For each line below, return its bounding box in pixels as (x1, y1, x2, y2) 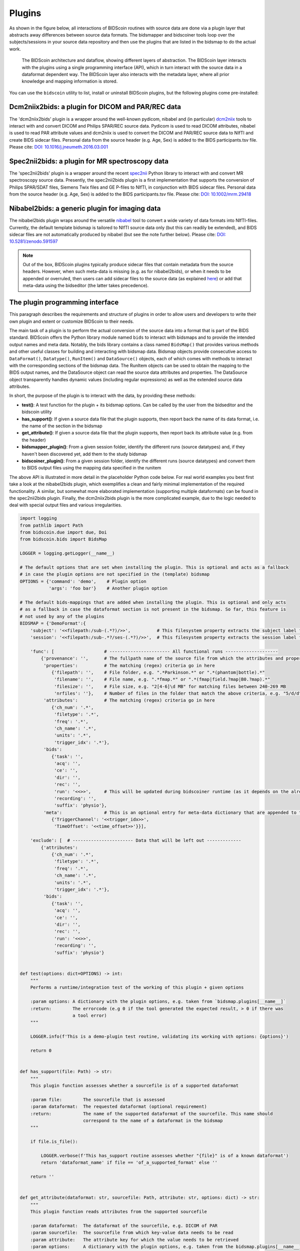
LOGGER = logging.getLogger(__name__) (19, 550, 115, 556)
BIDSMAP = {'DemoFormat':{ (19, 620, 86, 627)
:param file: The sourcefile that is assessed (30, 1096, 165, 1102)
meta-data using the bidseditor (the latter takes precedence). (22, 283, 149, 289)
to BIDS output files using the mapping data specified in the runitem (21, 465, 161, 471)
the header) (21, 437, 46, 443)
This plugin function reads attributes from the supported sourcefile (30, 1208, 207, 1214)
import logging (19, 515, 57, 521)
